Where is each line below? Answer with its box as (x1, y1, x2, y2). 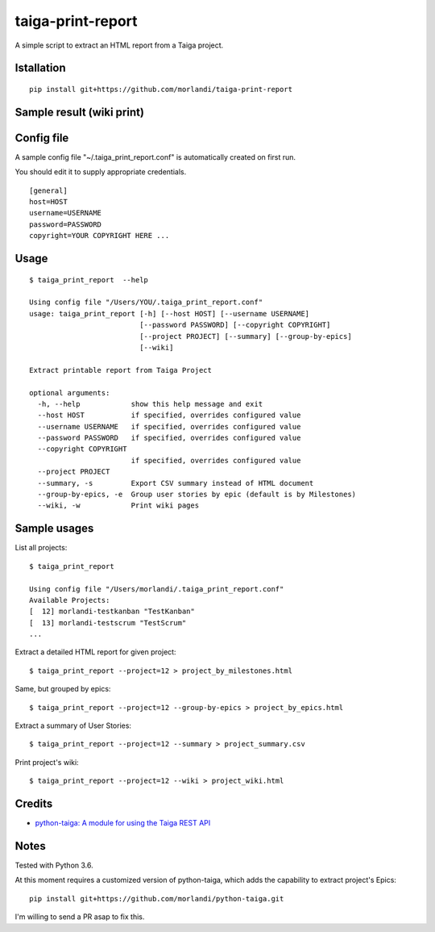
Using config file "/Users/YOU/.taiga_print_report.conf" (29, 298, 263, 307)
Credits (14, 797, 53, 811)
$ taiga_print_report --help (29, 275, 149, 284)
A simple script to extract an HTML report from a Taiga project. (14, 40, 224, 50)
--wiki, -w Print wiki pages (37, 501, 200, 510)
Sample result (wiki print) (14, 105, 145, 119)
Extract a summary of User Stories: (14, 721, 132, 730)
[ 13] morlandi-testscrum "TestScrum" (29, 618, 187, 627)
